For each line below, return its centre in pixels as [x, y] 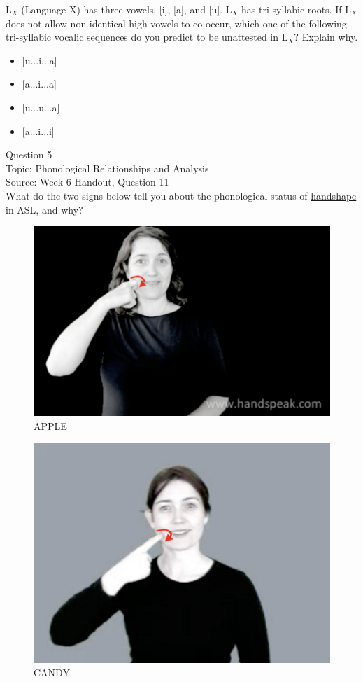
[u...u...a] [41, 107]
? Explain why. [326, 37]
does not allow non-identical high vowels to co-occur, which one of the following [176, 23]
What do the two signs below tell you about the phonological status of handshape [181, 195]
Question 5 [29, 154]
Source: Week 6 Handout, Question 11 [87, 182]
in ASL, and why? [44, 209]
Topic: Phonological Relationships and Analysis [107, 168]
